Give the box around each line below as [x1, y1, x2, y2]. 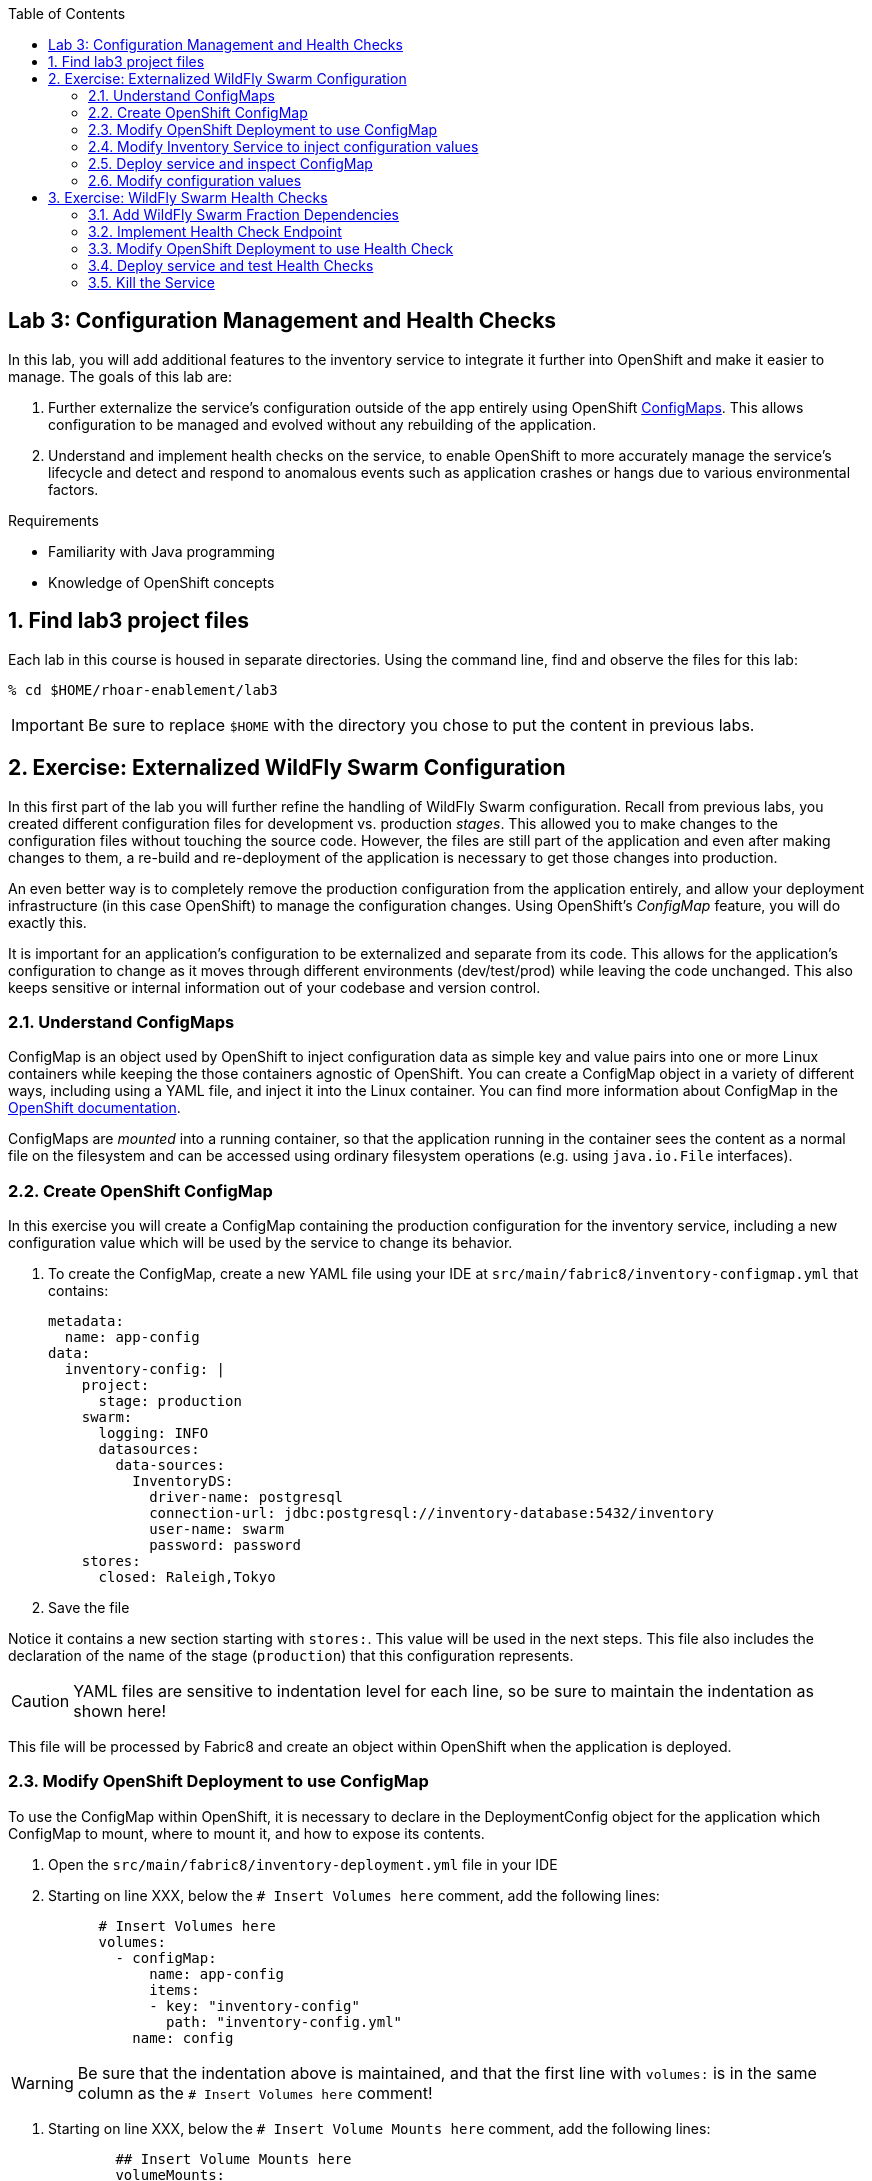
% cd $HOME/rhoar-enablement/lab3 [8, 681, 278, 698]
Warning [11, 2072, 74, 2093]
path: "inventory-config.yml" [166, 2013, 403, 2030]
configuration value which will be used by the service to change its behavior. [8, 1234, 513, 1252]
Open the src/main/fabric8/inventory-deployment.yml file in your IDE [48, 1855, 558, 1873]
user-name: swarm [149, 1521, 285, 1538]
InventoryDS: [132, 1473, 234, 1490]
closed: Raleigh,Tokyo [98, 1569, 276, 1586]
